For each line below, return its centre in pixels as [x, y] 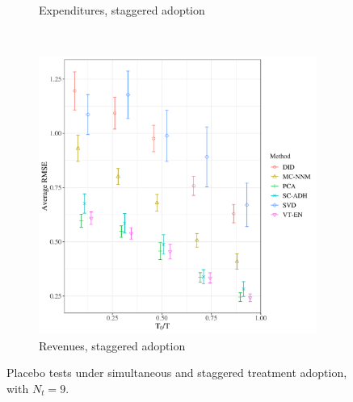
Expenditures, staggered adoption [122, 10]
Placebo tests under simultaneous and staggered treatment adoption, [177, 373]
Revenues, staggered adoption [112, 345]
